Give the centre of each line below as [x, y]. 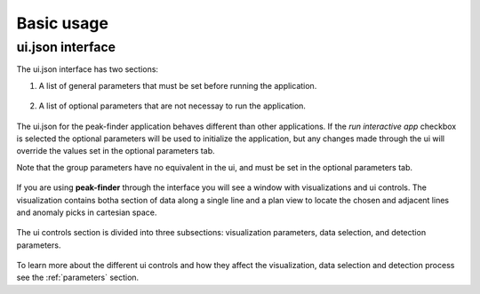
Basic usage [62, 23]
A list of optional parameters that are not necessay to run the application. [172, 106]
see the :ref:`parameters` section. [78, 278]
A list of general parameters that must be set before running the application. [178, 85]
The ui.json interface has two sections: [88, 69]
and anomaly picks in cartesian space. [87, 212]
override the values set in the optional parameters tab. [116, 151]
